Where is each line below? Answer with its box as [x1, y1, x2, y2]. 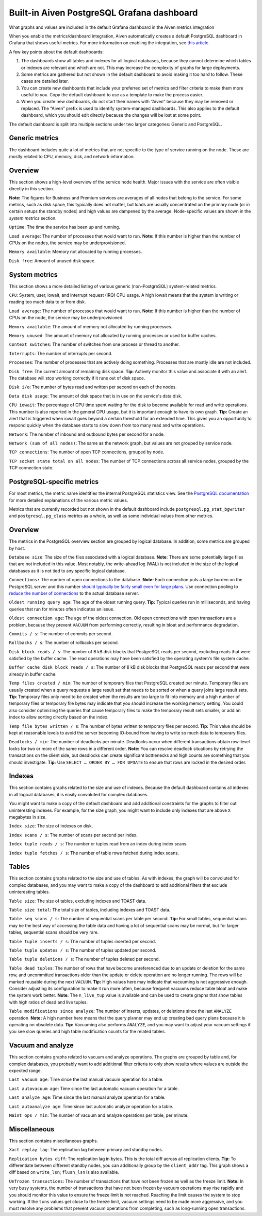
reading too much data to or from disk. [9, 299, 86, 305]
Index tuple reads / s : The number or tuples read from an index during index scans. [9, 841, 188, 847]
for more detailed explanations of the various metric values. [9, 497, 128, 503]
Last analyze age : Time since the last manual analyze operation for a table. [9, 1094, 166, 1100]
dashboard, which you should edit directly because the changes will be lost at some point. [21, 112, 201, 118]
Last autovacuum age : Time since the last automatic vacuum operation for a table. [9, 1085, 179, 1091]
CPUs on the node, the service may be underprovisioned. [9, 315, 124, 321]
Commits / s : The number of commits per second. [9, 630, 113, 637]
